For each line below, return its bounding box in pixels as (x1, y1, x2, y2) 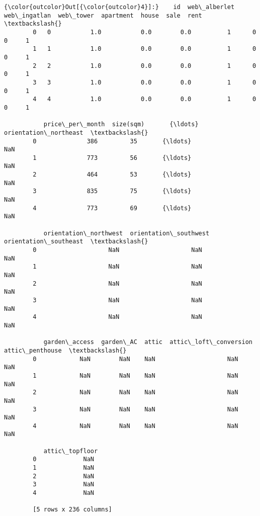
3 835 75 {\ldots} (33, 188, 192, 195)
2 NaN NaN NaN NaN (33, 389, 238, 396)
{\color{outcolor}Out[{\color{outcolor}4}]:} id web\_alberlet (4, 4, 235, 11)
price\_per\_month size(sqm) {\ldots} (43, 121, 199, 128)
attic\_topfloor (43, 447, 98, 455)
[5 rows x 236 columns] (33, 506, 112, 513)
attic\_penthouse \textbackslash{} (4, 347, 127, 354)
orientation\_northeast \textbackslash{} (4, 129, 148, 136)
